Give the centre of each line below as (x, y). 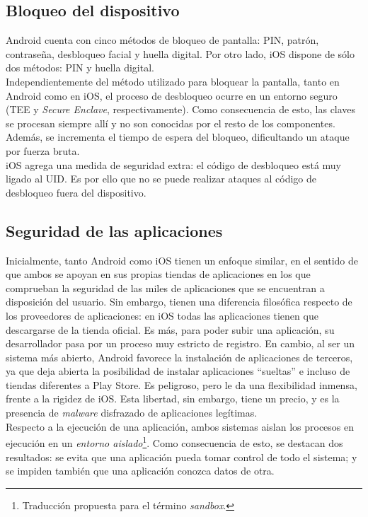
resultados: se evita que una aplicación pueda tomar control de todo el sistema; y (182, 457)
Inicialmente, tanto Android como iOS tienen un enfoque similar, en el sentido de (182, 260)
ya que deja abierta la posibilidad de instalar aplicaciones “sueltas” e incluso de (178, 371)
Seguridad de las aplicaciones (114, 230)
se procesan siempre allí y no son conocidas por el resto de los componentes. (171, 123)
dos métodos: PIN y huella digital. (80, 68)
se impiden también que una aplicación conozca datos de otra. (140, 471)
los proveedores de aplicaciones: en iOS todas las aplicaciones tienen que (162, 315)
